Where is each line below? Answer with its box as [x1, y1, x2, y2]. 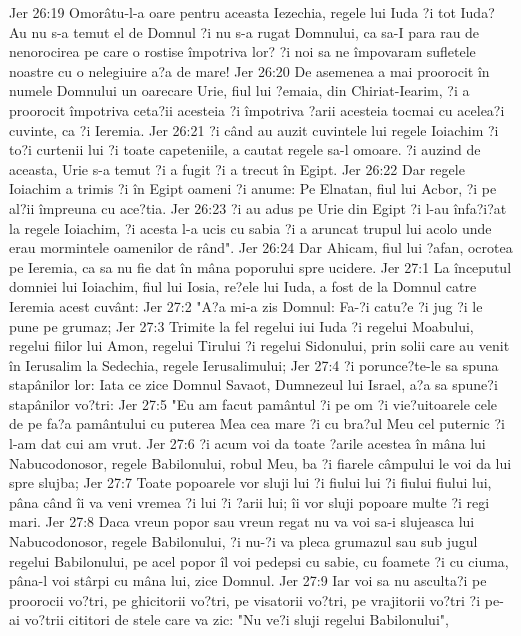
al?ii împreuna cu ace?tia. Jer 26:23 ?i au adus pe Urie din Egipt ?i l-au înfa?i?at [9, 197, 507, 218]
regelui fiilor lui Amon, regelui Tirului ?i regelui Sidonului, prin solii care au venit [9, 335, 510, 356]
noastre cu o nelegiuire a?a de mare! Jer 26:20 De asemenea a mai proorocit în [9, 60, 490, 81]
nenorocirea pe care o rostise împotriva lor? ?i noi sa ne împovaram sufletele [9, 41, 476, 62]
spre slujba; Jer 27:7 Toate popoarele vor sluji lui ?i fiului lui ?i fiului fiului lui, [9, 472, 492, 493]
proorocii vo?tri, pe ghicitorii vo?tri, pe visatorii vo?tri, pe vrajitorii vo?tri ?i [9, 589, 481, 610]
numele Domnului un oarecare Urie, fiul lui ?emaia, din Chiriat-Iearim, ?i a [9, 80, 470, 101]
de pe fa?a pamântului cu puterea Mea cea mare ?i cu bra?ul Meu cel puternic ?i [9, 413, 505, 434]
